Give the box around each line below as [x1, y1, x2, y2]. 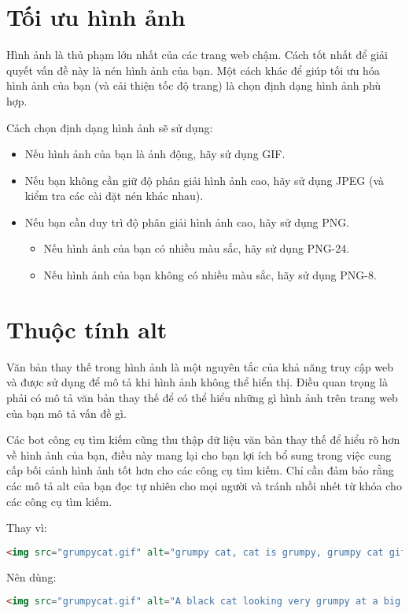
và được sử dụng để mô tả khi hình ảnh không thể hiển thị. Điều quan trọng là [6, 374, 388, 390]
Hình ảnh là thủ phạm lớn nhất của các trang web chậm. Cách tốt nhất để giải [6, 46, 388, 63]
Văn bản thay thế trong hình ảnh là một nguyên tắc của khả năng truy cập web [6, 358, 394, 375]
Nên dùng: [6, 568, 57, 585]
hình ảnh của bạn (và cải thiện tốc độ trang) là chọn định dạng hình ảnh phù [6, 77, 381, 94]
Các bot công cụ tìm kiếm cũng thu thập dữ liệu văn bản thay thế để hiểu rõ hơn [6, 431, 400, 448]
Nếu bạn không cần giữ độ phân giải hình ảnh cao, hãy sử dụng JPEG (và [24, 172, 385, 188]
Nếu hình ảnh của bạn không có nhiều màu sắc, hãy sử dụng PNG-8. [43, 267, 377, 283]
